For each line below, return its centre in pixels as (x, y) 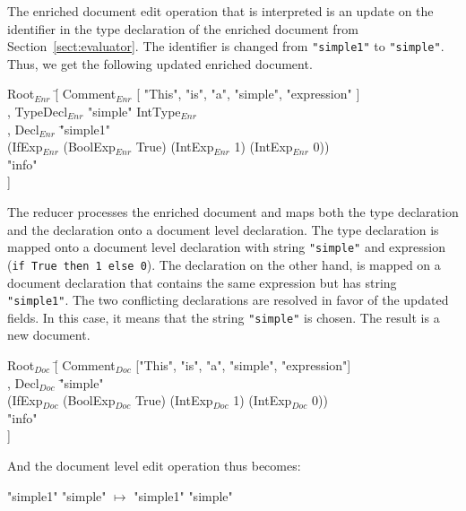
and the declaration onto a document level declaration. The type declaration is (223, 229)
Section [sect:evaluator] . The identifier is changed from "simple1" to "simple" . (226, 46)
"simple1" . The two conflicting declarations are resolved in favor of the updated (228, 300)
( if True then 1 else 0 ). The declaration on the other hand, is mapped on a (224, 264)
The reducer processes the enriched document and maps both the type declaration (233, 212)
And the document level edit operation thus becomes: (154, 465)
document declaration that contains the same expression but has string (202, 282)
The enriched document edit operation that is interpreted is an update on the (220, 11)
